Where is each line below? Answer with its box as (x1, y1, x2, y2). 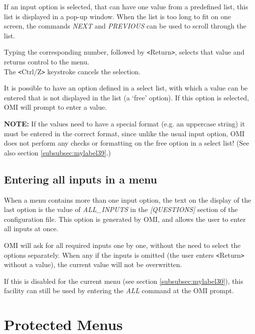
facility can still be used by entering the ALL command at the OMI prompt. (4, 285, 234, 296)
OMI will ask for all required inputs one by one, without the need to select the (4, 240, 241, 250)
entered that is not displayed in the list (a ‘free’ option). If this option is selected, (4, 92, 249, 102)
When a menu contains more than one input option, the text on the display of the (4, 194, 252, 205)
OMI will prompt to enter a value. (4, 102, 107, 112)
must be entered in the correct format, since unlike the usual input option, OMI (4, 128, 245, 138)
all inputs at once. (4, 223, 58, 234)
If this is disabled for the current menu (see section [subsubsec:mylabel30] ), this (4, 275, 243, 286)
